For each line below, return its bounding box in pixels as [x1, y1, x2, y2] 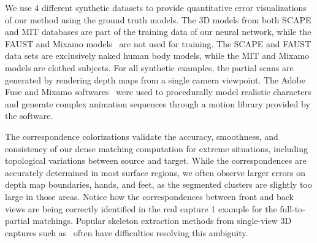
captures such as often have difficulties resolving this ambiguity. [5, 226, 248, 239]
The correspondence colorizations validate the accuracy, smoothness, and [5, 129, 278, 142]
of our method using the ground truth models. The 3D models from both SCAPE [5, 13, 311, 26]
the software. [5, 109, 53, 122]
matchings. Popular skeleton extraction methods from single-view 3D [32, 214, 292, 227]
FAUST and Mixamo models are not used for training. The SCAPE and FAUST [5, 37, 311, 50]
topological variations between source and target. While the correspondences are [5, 154, 307, 167]
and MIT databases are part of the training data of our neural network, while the [5, 25, 311, 38]
